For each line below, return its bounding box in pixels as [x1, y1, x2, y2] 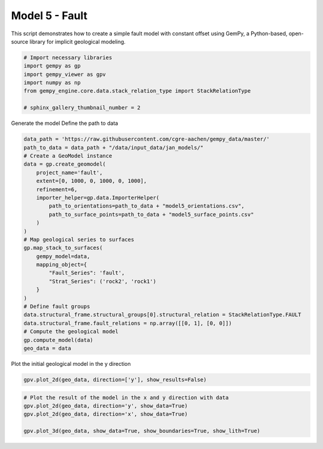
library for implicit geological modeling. [29, 38, 126, 45]
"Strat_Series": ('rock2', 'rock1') [48, 278, 157, 285]
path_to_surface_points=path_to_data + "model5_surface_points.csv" [48, 211, 254, 218]
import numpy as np [23, 80, 81, 86]
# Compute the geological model [23, 328, 119, 335]
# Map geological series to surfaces [23, 236, 135, 243]
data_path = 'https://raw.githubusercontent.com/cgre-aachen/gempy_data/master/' [23, 136, 270, 143]
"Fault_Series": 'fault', [48, 270, 125, 276]
